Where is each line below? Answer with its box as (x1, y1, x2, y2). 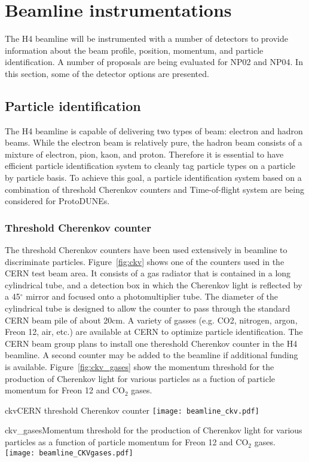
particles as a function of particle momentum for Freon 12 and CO (5, 436, 249, 448)
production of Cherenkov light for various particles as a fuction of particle (5, 372, 276, 384)
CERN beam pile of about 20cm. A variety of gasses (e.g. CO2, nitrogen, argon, (5, 313, 298, 326)
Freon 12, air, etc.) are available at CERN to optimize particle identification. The (5, 325, 303, 338)
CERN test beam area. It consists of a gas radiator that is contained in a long (5, 267, 291, 279)
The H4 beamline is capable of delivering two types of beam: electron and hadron (5, 124, 303, 137)
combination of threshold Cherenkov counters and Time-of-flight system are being (5, 183, 304, 195)
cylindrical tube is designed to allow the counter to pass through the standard (5, 302, 290, 315)
